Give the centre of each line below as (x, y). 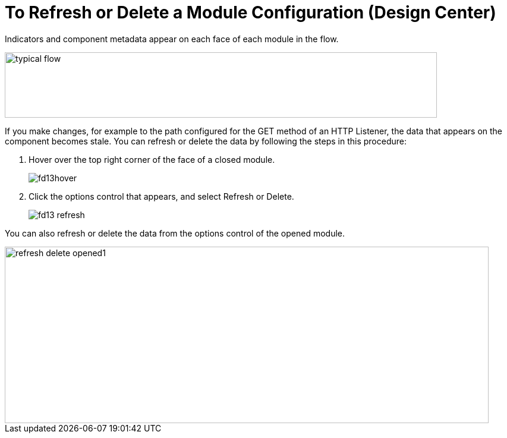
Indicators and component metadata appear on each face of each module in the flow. (172, 39)
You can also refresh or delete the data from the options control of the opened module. (175, 233)
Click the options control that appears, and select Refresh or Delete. (161, 196)
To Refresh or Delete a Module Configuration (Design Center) (251, 12)
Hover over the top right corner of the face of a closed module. (152, 159)
